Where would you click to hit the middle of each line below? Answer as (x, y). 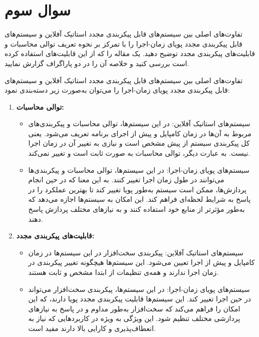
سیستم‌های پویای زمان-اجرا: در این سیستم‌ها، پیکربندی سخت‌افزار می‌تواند (139, 289)
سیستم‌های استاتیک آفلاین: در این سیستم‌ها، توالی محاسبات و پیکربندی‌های (139, 123)
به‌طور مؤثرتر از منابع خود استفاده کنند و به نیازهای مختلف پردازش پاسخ (137, 209)
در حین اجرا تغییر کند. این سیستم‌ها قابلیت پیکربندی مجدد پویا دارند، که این (140, 299)
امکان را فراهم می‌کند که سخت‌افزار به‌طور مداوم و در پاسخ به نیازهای (134, 308)
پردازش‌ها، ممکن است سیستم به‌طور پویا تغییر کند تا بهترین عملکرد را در (137, 189)
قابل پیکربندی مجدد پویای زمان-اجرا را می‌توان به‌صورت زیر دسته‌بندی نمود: (117, 90)
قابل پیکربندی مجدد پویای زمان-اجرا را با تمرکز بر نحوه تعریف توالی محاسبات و (123, 43)
